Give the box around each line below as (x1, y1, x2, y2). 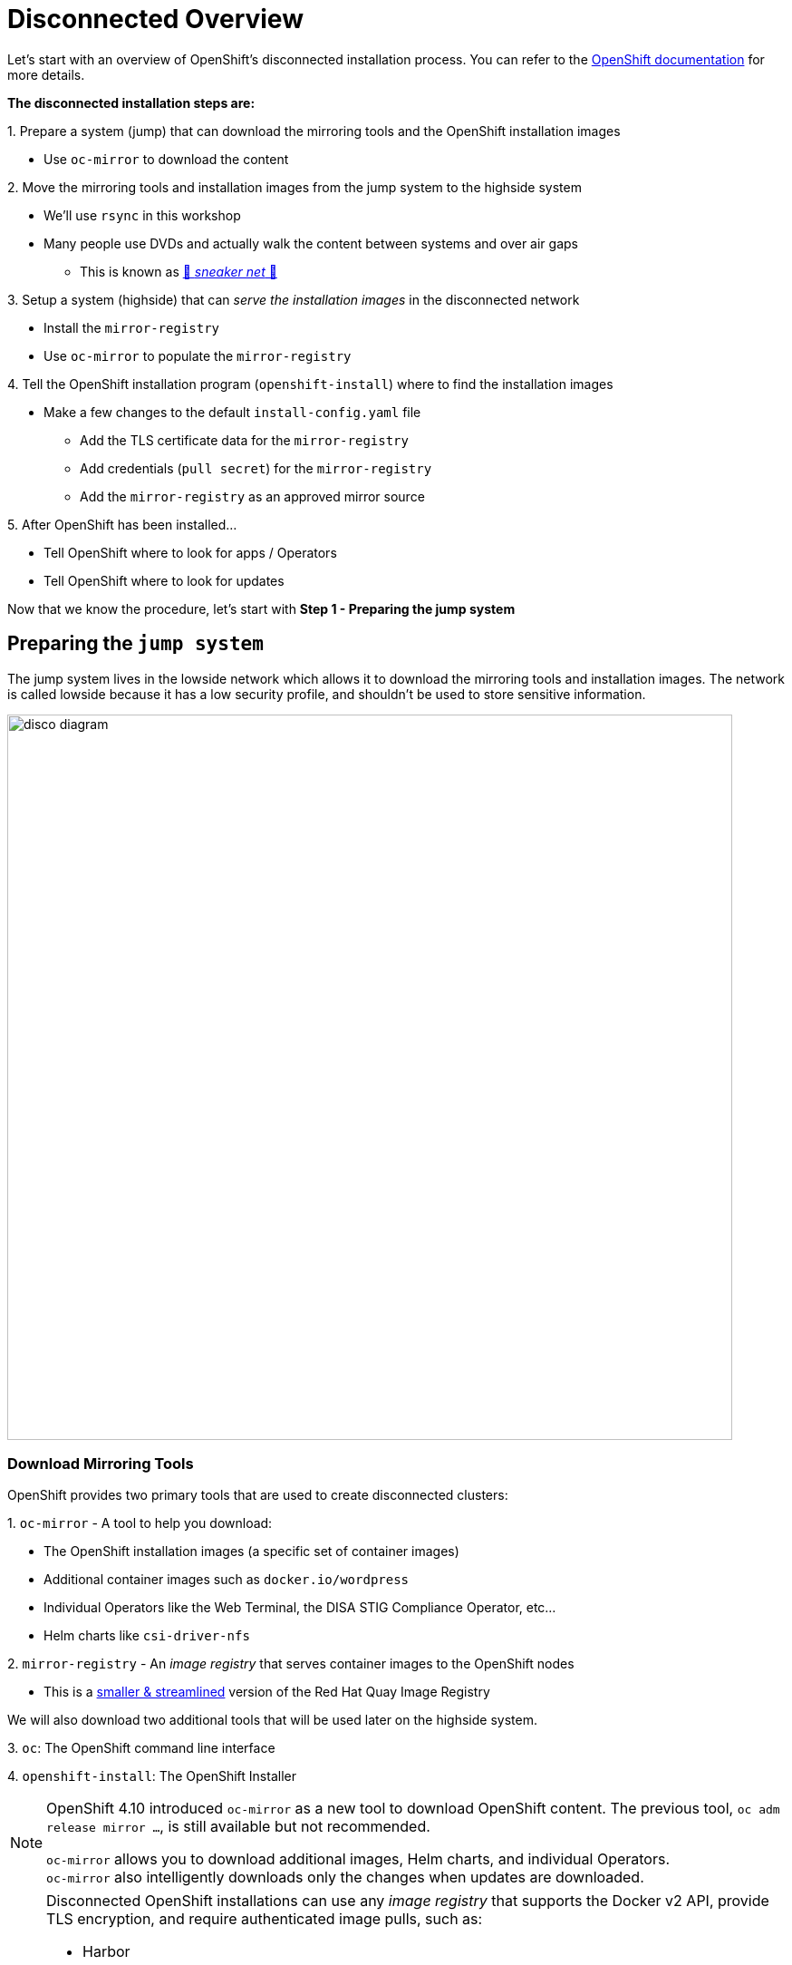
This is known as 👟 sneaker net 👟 (80, 263, 277, 279)
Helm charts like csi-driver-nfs (43, 1628, 250, 1644)
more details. (7, 66, 85, 83)
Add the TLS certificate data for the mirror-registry (80, 432, 409, 448)
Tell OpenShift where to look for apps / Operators (43, 544, 337, 560)
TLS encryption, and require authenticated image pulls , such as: (46, 1910, 483, 1929)
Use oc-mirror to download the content (43, 151, 289, 167)
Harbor (82, 1942, 130, 1961)
